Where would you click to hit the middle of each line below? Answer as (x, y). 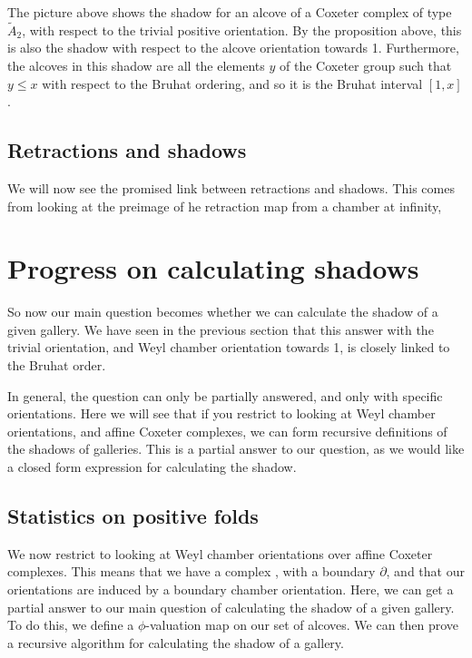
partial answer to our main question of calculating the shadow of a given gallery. (231, 607)
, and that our (425, 571)
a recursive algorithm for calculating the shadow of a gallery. (176, 642)
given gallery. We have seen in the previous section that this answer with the (221, 329)
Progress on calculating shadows (213, 268)
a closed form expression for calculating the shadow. (152, 467)
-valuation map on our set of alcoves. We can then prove (302, 625)
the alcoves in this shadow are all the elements (136, 65)
